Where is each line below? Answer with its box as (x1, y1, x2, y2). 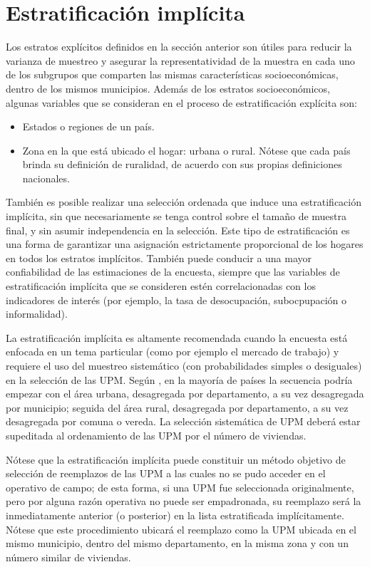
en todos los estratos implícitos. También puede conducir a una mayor (6, 250, 312, 265)
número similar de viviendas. (6, 549, 131, 564)
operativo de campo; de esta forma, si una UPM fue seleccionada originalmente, (6, 479, 354, 494)
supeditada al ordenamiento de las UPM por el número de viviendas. (6, 427, 307, 442)
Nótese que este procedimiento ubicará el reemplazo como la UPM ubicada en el (6, 521, 356, 536)
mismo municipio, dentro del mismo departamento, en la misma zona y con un (6, 536, 349, 551)
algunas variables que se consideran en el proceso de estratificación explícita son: (6, 95, 357, 110)
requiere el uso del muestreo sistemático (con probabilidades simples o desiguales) (6, 358, 362, 373)
